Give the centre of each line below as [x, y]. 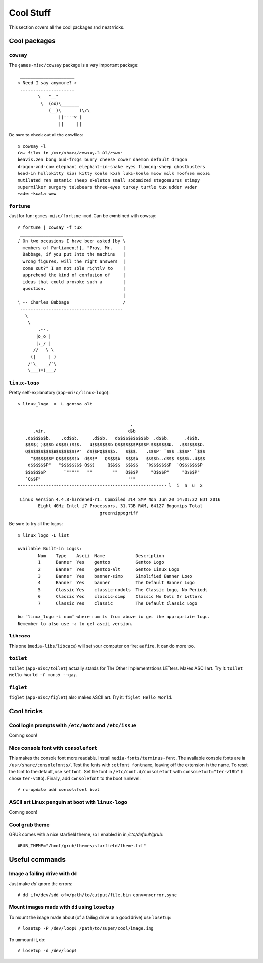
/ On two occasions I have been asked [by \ [72, 241]
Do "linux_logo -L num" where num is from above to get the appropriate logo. [114, 617]
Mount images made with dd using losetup [62, 907]
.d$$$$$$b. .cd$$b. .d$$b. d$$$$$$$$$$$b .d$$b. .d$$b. [113, 438]
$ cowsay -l [32, 146]
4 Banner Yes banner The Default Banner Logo [116, 583]
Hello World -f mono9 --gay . [43, 675]
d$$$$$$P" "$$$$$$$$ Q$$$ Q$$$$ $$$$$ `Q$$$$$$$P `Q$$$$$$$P [115, 465]
